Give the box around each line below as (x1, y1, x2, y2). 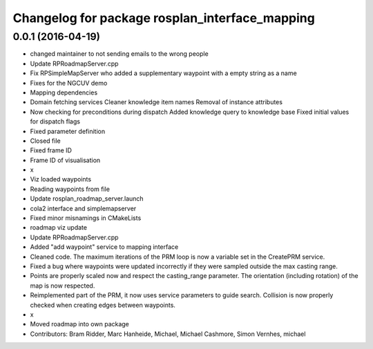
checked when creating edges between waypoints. (30, 301, 176, 309)
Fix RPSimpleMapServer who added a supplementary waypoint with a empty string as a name (30, 69, 297, 77)
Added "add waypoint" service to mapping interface (30, 243, 179, 251)
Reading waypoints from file (30, 185, 111, 193)
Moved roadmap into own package (30, 320, 129, 328)
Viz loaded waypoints (30, 175, 92, 183)
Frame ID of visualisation (30, 156, 101, 164)
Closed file (30, 137, 61, 145)
